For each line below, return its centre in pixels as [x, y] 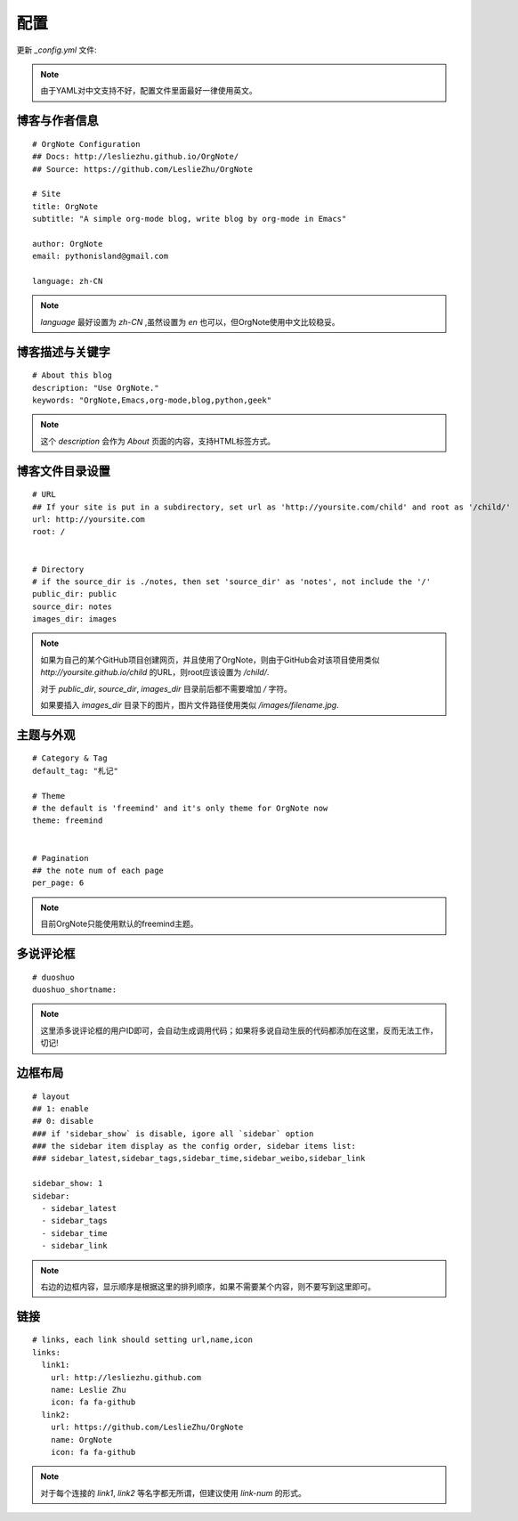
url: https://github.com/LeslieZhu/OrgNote [147, 1427]
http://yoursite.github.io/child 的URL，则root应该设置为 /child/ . [155, 672]
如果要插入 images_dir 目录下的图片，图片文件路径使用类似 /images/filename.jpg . [190, 705]
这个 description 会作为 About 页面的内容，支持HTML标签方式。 [158, 441]
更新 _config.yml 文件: [57, 50]
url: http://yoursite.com [89, 519]
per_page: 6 [58, 883]
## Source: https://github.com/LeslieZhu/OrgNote [143, 169]
